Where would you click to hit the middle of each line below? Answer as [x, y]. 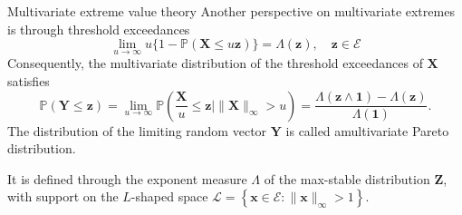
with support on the [63, 196]
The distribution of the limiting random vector [137, 130]
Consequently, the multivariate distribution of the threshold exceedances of [215, 63]
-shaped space [169, 196]
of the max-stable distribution [347, 178]
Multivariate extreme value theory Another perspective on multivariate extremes [231, 11]
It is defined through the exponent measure [127, 178]
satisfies [29, 81]
